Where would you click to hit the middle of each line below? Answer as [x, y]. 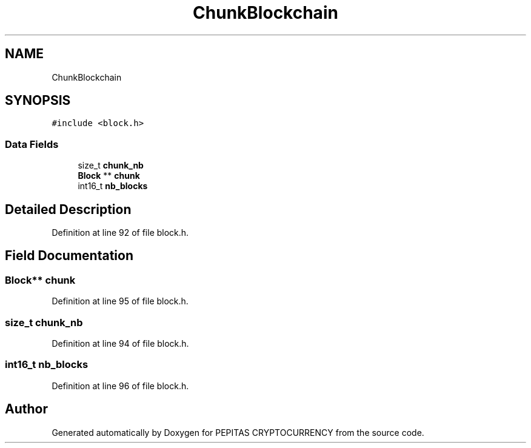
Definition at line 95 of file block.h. [120, 301]
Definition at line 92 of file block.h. [120, 233]
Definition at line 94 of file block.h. [120, 343]
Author [26, 409]
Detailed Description [68, 209]
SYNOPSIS [38, 101]
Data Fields [32, 144]
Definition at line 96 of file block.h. [120, 386]
